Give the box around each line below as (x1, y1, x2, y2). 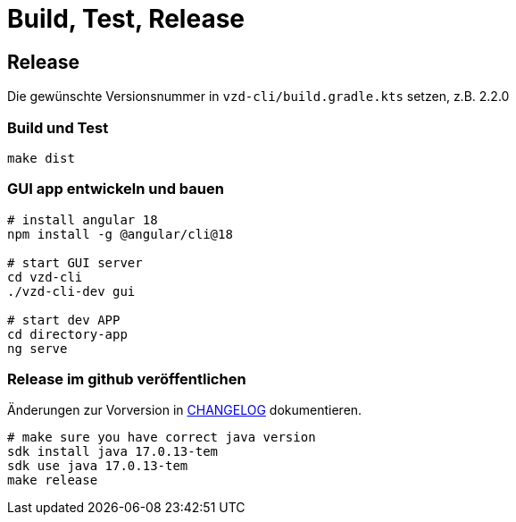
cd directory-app (7, 326, 128, 341)
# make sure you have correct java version (7, 430, 316, 445)
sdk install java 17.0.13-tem (7, 444, 219, 459)
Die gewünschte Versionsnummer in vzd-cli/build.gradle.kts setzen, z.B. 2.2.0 (7, 88, 510, 105)
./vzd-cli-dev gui (7, 283, 136, 299)
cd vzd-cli (7, 269, 83, 284)
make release (7, 473, 98, 488)
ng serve (7, 341, 68, 356)
